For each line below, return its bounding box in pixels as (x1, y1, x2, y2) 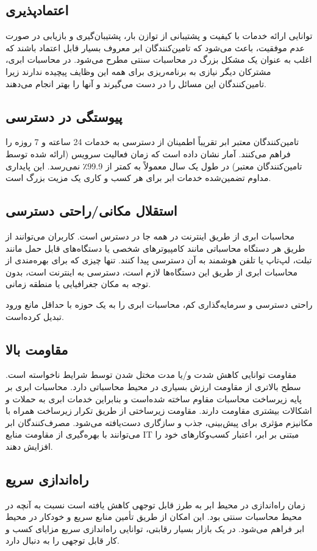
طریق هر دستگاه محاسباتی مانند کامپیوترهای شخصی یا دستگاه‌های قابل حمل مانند (5, 241, 305, 254)
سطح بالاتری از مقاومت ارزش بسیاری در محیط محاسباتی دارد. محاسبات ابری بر (5, 380, 301, 393)
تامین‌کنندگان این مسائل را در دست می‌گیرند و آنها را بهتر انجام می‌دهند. (5, 77, 266, 90)
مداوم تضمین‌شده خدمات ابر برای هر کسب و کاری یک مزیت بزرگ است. (5, 171, 271, 184)
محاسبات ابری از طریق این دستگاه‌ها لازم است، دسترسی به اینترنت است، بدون (5, 265, 298, 278)
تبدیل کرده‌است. (5, 310, 64, 322)
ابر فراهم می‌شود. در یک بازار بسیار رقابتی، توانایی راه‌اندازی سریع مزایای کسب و (5, 522, 305, 535)
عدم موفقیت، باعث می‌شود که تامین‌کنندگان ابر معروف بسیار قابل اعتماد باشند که (5, 41, 305, 54)
